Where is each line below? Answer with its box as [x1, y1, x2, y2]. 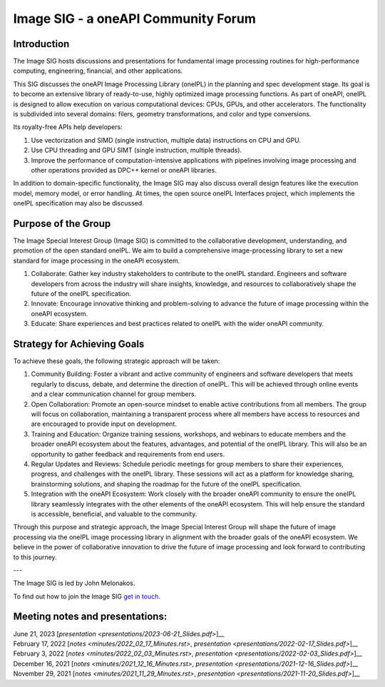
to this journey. [13, 553, 57, 561]
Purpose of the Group [13, 218, 111, 230]
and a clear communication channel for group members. [31, 390, 197, 399]
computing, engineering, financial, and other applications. [13, 66, 183, 75]
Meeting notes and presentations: [13, 611, 168, 623]
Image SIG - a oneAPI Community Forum [13, 11, 256, 26]
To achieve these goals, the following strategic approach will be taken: [13, 357, 220, 365]
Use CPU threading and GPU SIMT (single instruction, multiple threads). [31, 146, 242, 155]
